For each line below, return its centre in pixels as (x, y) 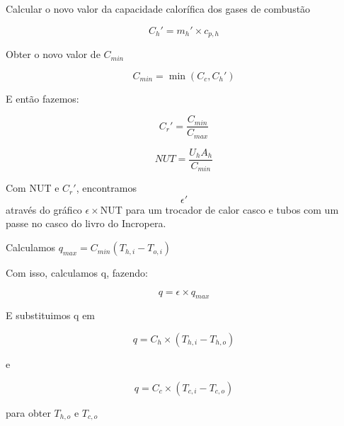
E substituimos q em (51, 315)
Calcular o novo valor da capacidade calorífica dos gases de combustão (158, 8)
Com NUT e (33, 188)
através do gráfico (44, 209)
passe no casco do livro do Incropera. (86, 223)
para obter (28, 412)
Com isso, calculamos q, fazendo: (77, 273)
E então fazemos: (42, 98)
